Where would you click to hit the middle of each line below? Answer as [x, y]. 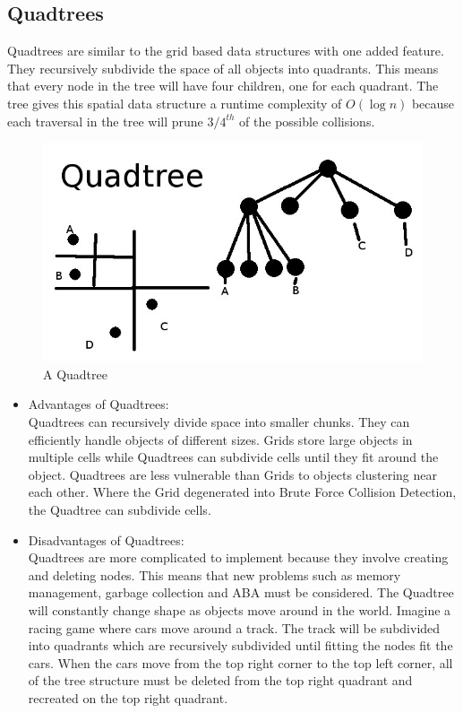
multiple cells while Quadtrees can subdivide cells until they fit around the [233, 457]
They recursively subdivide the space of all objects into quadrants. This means [223, 68]
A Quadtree [75, 374]
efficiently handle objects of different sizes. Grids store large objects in [220, 439]
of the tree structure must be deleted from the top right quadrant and [220, 680]
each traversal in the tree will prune [105, 121]
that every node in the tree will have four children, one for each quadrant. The [223, 86]
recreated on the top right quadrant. [128, 697]
